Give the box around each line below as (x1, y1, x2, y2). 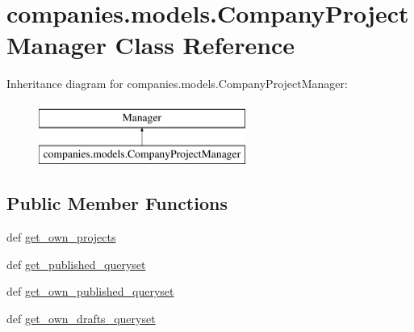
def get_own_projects (6, 229, 116, 246)
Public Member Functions (6, 191, 228, 216)
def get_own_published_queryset (6, 283, 174, 300)
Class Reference (115, 28, 295, 61)
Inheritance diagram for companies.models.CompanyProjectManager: (6, 75, 348, 92)
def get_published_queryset (6, 255, 146, 272)
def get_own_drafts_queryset (6, 310, 156, 327)
